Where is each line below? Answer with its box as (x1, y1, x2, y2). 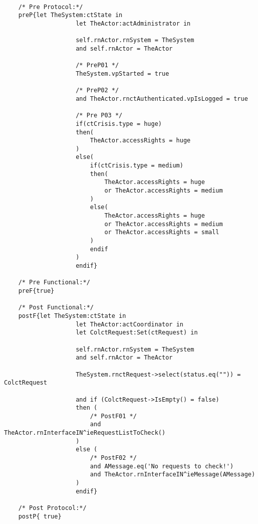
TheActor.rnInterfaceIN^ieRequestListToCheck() (4, 429, 166, 437)
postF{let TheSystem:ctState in (18, 312, 126, 319)
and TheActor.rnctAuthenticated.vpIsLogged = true (76, 95, 248, 102)
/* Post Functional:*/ (18, 304, 94, 311)
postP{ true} (18, 512, 62, 520)
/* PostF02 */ (90, 454, 137, 462)
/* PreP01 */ (76, 62, 119, 69)
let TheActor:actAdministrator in (76, 20, 191, 27)
